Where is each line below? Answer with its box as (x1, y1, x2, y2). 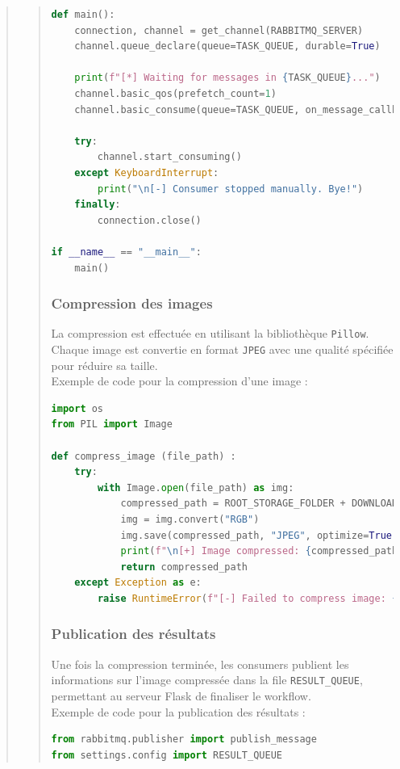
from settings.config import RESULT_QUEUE (51, 749, 282, 761)
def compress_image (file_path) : (51, 450, 236, 462)
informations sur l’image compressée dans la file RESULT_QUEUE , (51, 671, 363, 688)
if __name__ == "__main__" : (51, 246, 202, 258)
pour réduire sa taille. (51, 356, 158, 373)
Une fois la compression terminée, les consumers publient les (51, 655, 349, 672)
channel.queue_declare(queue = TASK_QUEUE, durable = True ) (74, 40, 381, 53)
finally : (74, 199, 121, 211)
